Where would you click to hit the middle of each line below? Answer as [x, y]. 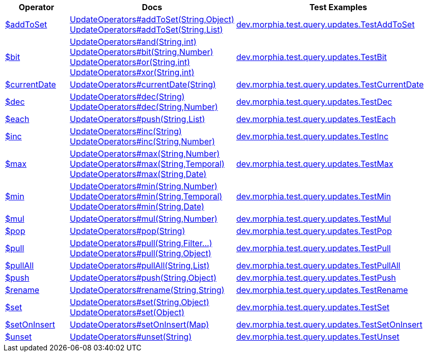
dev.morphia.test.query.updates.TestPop [314, 231]
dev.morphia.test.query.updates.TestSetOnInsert [329, 324]
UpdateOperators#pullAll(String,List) [140, 265]
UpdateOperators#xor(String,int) [132, 72]
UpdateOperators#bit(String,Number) [142, 52]
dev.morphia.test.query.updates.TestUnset [318, 337]
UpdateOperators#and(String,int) [133, 42]
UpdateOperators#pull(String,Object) [141, 253]
